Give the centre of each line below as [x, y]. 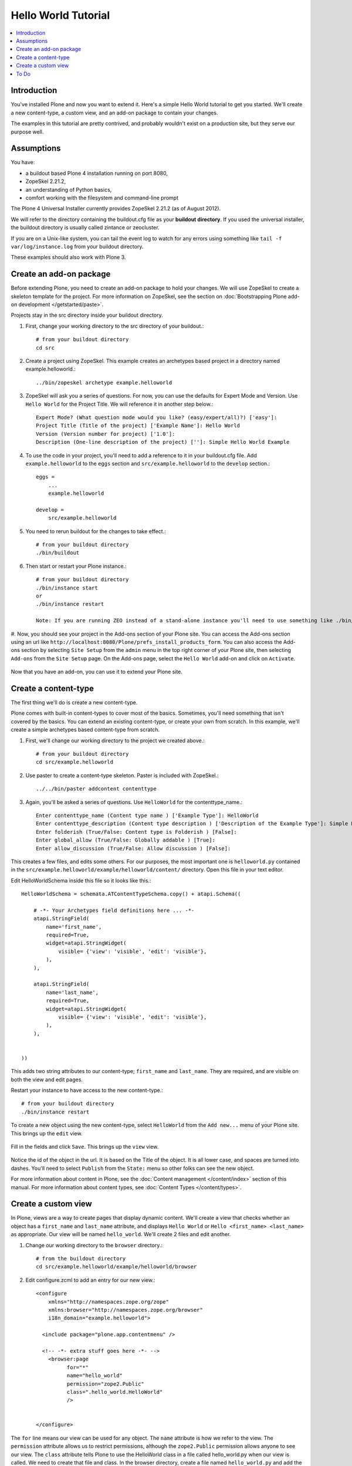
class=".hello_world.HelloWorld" [115, 1392]
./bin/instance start [67, 588]
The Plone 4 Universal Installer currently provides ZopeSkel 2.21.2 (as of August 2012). [116, 209]
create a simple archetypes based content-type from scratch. [85, 729]
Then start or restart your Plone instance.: [76, 566]
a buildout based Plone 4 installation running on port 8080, [97, 173]
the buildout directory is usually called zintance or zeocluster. [85, 228]
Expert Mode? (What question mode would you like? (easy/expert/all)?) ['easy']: [157, 417]
